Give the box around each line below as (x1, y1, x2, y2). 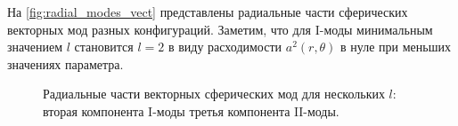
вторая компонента (43, 101, 144, 120)
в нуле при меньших (340, 37, 451, 56)
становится (74, 37, 134, 56)
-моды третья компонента (152, 101, 290, 120)
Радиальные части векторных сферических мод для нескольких (43, 84, 385, 103)
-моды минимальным (319, 20, 433, 38)
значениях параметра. (7, 54, 124, 73)
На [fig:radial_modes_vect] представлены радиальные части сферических (7, 3, 408, 20)
